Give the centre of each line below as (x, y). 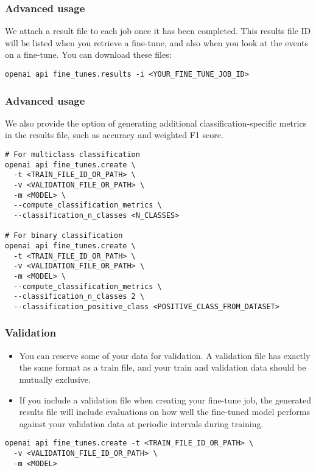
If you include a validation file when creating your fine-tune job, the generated (165, 399)
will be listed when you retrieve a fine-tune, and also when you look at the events (157, 42)
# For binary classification (64, 236)
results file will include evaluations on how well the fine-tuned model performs (164, 412)
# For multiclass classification (72, 155)
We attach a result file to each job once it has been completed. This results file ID (158, 31)
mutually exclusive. (55, 379)
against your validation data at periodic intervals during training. (141, 423)
